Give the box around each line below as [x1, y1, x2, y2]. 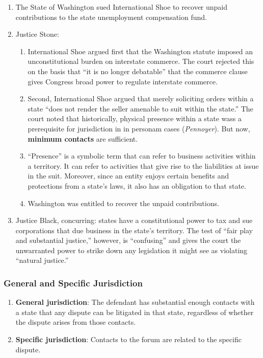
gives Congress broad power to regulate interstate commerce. [28, 76, 218, 86]
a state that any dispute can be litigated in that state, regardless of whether [15, 306, 254, 317]
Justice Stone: [15, 29, 59, 39]
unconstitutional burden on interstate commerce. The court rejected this [28, 56, 254, 66]
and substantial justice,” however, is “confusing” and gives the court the [15, 235, 241, 245]
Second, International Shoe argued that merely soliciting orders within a [28, 93, 254, 104]
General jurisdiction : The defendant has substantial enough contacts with [15, 297, 255, 307]
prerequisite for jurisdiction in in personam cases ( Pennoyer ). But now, [28, 123, 250, 133]
